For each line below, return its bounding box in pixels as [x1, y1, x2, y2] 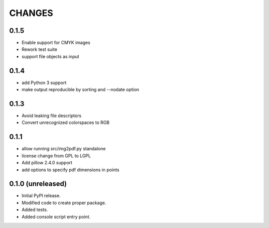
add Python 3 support [21, 80, 67, 86]
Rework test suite [21, 46, 57, 52]
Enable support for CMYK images [21, 40, 91, 46]
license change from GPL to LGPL [21, 152, 91, 159]
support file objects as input [21, 53, 79, 59]
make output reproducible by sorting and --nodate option [21, 87, 139, 93]
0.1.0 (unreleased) [9, 180, 67, 188]
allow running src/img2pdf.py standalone [21, 146, 106, 152]
